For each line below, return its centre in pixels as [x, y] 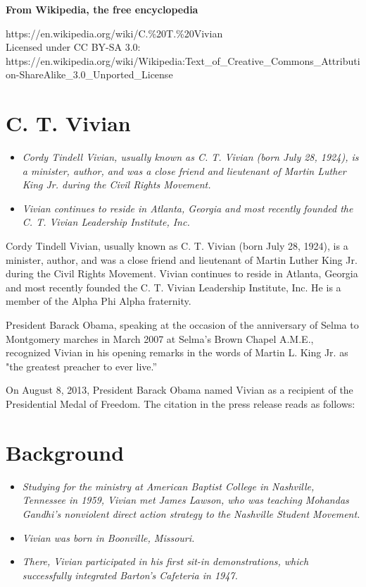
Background [65, 452]
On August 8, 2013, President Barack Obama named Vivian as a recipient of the [179, 390]
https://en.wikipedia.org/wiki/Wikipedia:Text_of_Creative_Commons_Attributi [183, 60]
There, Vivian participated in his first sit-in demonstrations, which [165, 561]
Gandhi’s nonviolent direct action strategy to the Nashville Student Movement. [191, 513]
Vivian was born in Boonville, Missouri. [108, 537]
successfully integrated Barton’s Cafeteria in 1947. [130, 575]
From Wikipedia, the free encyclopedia [102, 9]
